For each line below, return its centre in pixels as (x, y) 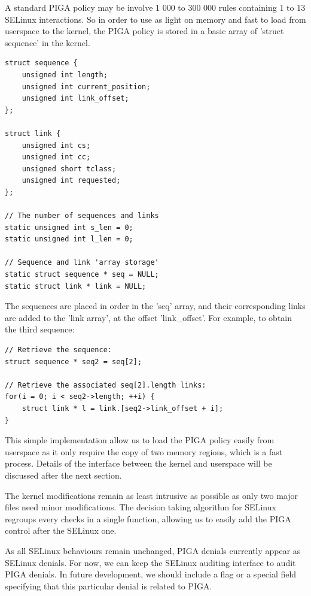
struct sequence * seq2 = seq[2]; (74, 361)
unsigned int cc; (56, 157)
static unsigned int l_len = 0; (69, 239)
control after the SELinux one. (61, 530)
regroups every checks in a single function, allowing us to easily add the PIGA (148, 518)
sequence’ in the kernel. (48, 42)
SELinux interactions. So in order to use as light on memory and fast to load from (155, 19)
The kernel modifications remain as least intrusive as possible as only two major (151, 495)
